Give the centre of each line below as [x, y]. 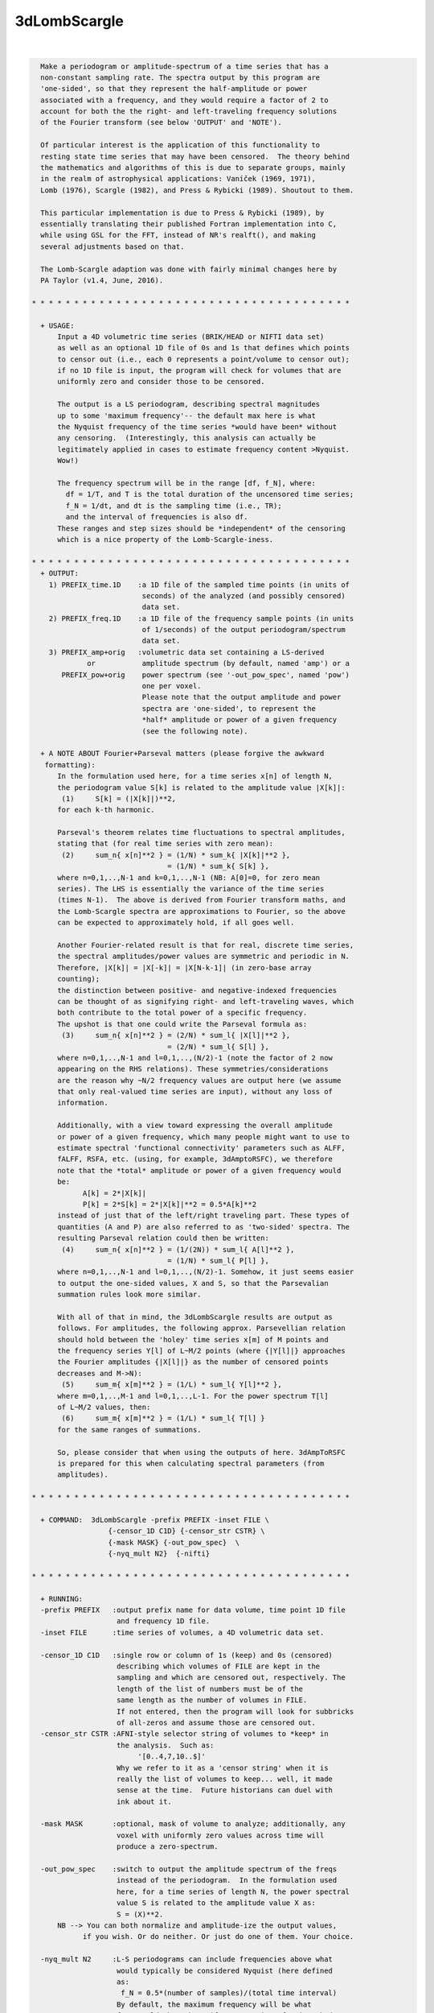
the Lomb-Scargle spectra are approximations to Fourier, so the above [201, 911]
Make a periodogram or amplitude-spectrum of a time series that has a [184, 66]
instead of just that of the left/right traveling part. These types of [203, 1215]
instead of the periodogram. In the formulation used [227, 1881]
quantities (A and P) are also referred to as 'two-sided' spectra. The [203, 1227]
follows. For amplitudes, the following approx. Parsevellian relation [201, 1328]
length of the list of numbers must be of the [210, 1689]
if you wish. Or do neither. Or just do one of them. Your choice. [218, 1937]
